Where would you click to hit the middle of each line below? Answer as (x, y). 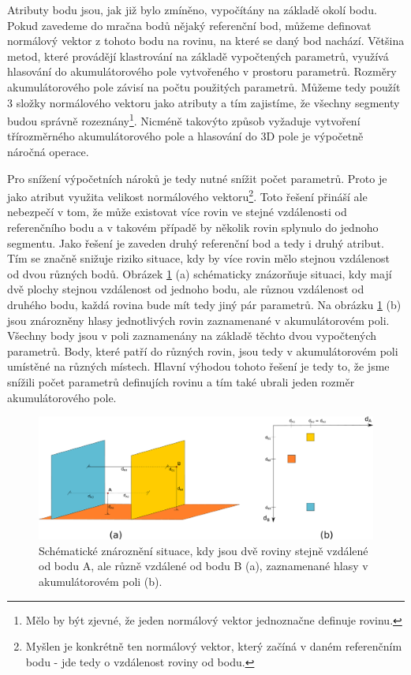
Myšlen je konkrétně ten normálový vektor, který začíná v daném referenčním (214, 646)
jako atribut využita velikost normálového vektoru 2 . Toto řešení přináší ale (187, 195)
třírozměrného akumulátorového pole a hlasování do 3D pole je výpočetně (185, 136)
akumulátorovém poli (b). (101, 582)
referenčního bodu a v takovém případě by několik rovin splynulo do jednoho (193, 227)
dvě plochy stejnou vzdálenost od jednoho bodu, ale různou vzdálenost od (186, 289)
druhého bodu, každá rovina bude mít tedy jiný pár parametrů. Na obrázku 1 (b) (204, 304)
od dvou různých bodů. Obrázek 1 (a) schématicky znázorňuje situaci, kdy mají (200, 273)
